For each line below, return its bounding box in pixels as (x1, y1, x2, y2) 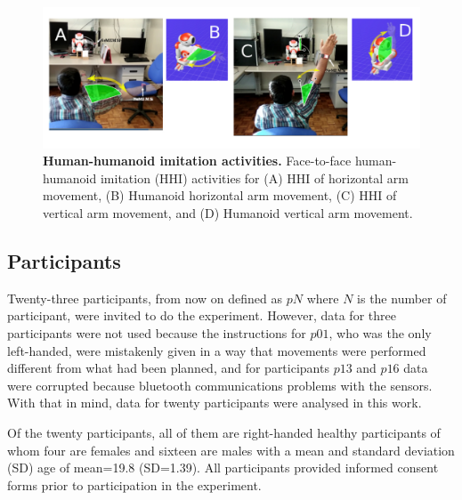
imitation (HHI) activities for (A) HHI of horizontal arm (100, 168, 409, 187)
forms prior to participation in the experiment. (7, 475, 262, 494)
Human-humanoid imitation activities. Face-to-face (43, 151, 352, 170)
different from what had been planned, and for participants (7, 359, 329, 377)
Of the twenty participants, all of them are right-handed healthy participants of (7, 423, 441, 441)
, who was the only (328, 323, 432, 342)
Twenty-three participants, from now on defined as (7, 288, 283, 307)
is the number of (357, 288, 447, 307)
